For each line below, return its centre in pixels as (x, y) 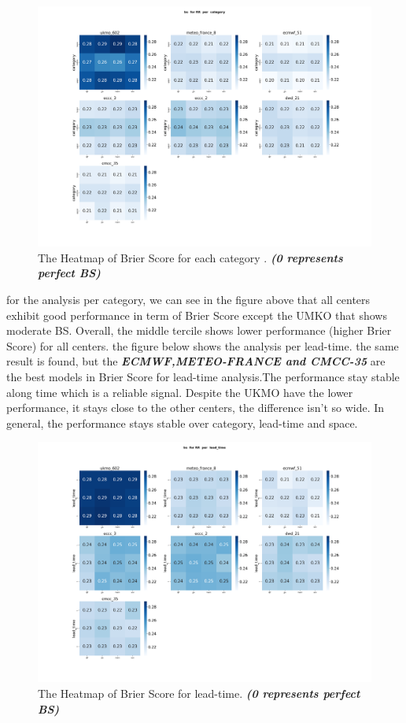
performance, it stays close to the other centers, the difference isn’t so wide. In (196, 408)
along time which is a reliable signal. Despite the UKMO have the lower (180, 392)
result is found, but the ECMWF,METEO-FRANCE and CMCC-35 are (196, 361)
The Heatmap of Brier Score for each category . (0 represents (190, 257)
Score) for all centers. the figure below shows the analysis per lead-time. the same (203, 345)
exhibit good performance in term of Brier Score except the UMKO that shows (197, 315)
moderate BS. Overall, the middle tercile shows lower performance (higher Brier (199, 330)
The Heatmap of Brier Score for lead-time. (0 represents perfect (199, 693)
